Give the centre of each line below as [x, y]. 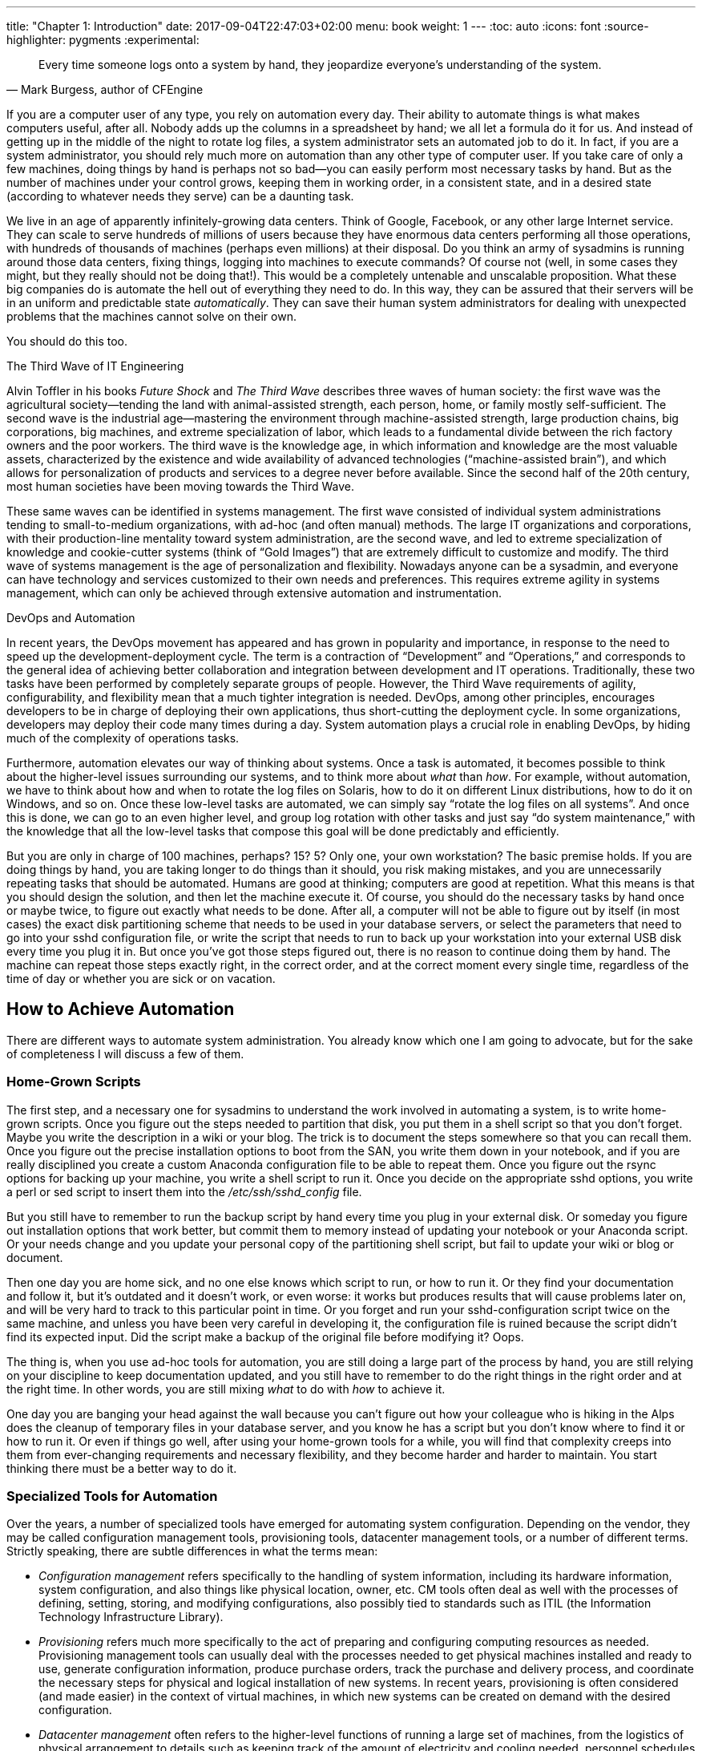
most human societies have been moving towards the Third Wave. [181, 486]
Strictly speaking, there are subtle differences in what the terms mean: [192, 1551]
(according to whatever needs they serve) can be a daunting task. [180, 196]
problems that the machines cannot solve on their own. [151, 316]
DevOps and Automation [71, 618]
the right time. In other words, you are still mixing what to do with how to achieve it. [226, 1389]
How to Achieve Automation [121, 1009]
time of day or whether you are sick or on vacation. [141, 979]
